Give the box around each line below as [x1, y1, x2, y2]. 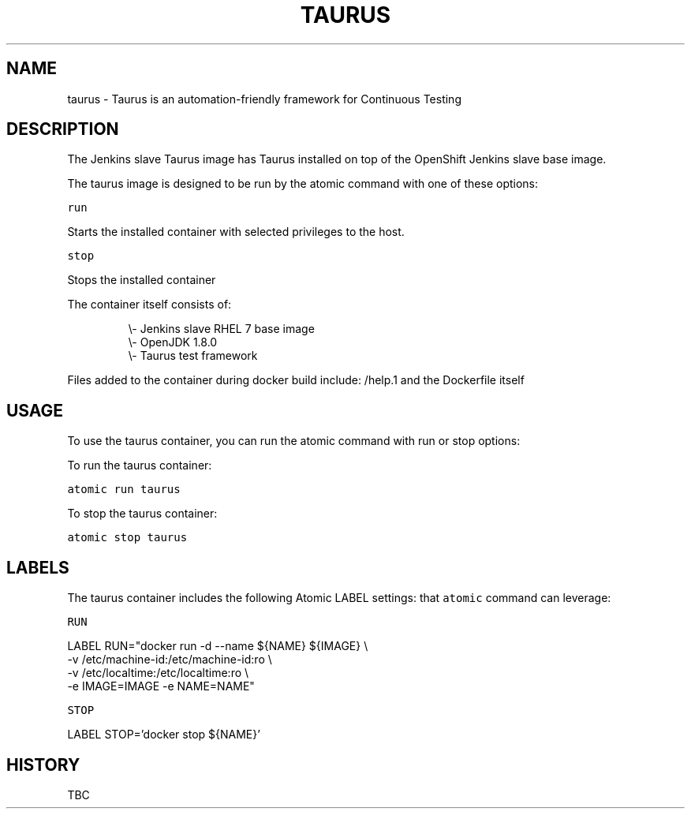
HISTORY [6, 754, 80, 775]
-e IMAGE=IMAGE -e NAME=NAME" [67, 679, 255, 693]
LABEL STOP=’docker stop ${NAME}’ [67, 727, 260, 742]
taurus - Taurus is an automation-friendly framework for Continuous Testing [67, 92, 461, 106]
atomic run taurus [67, 483, 181, 496]
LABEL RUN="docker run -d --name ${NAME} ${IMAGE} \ [67, 639, 368, 653]
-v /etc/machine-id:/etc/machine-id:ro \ [67, 652, 272, 667]
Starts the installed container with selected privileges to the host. [67, 225, 405, 239]
